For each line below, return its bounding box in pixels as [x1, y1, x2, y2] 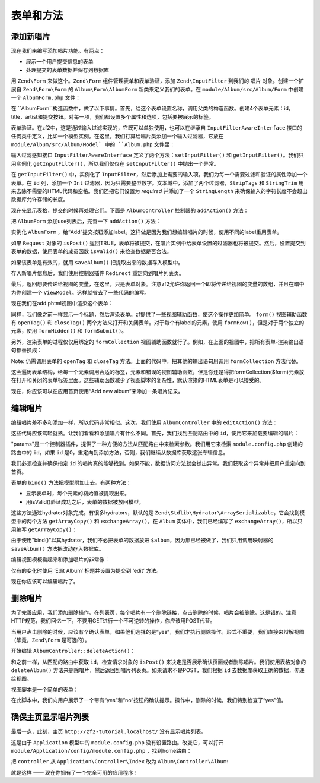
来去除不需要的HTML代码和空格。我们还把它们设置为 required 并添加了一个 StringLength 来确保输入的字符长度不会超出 [11, 187, 308, 194]
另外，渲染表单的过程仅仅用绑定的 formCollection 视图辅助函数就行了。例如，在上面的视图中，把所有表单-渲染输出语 [11, 338, 305, 345]
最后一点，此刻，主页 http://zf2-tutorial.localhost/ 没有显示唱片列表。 [11, 728, 207, 735]
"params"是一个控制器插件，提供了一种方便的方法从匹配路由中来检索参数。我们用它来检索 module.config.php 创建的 [11, 440, 303, 448]
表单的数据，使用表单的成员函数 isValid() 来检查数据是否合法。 [11, 248, 172, 255]
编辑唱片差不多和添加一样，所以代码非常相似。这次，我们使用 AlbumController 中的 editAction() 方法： [11, 419, 278, 426]
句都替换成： [11, 346, 43, 353]
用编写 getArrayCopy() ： [11, 526, 77, 533]
